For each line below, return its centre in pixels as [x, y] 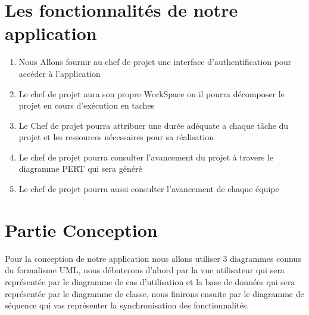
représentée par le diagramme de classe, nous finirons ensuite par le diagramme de [154, 293]
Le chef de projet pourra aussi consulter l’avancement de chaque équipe [149, 189]
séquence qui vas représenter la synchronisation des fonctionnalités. [127, 305]
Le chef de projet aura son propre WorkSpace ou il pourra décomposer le [152, 93]
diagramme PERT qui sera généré [80, 169]
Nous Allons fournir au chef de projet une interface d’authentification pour [155, 62]
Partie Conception [81, 229]
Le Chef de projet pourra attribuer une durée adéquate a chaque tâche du [154, 125]
